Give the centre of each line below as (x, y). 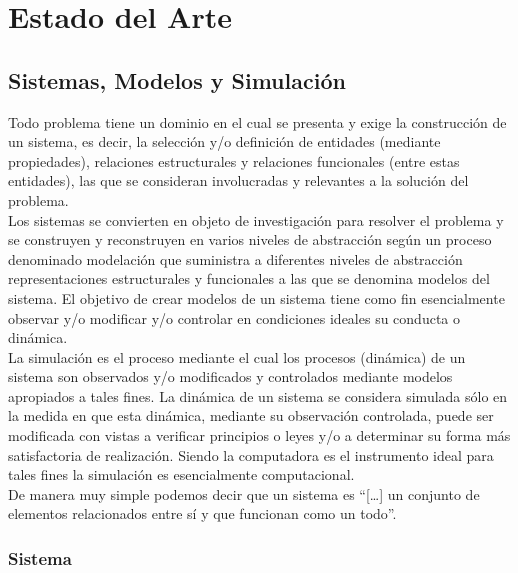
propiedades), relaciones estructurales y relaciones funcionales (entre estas (234, 160)
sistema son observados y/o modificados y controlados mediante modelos (230, 376)
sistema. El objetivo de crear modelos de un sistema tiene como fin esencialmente (256, 297)
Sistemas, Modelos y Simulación (177, 79)
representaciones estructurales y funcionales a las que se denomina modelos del (249, 278)
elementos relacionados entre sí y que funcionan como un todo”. (202, 513)
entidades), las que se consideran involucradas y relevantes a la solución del (238, 180)
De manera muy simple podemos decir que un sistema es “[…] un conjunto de (244, 493)
